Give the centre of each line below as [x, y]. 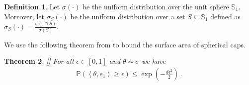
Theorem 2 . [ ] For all [39, 61]
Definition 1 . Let [32, 6]
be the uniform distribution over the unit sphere [156, 6]
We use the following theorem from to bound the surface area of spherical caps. [125, 44]
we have [154, 61]
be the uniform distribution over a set [128, 16]
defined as [225, 16]
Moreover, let [24, 16]
